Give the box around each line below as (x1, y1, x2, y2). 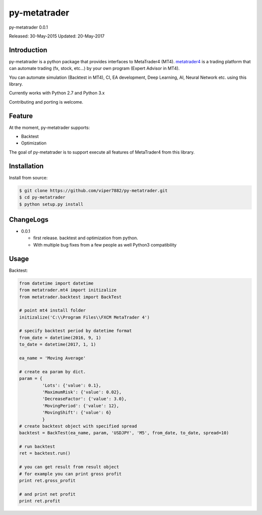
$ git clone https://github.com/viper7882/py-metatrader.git (19, 188, 168, 193)
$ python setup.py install (19, 201, 83, 207)
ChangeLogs (9, 215, 49, 224)
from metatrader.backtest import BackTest (19, 294, 122, 300)
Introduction (9, 46, 48, 54)
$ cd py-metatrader (19, 195, 65, 200)
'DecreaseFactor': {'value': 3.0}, (42, 396, 127, 402)
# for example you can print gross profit (19, 471, 122, 477)
